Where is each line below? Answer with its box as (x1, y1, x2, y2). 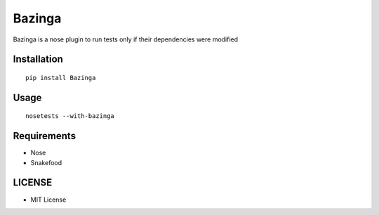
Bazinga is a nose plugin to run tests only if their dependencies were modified (13, 35, 239, 44)
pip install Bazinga (25, 74, 96, 82)
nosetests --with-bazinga (25, 112, 115, 120)
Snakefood (30, 158, 62, 167)
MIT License (30, 195, 67, 204)
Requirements (13, 130, 77, 142)
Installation (13, 53, 63, 65)
